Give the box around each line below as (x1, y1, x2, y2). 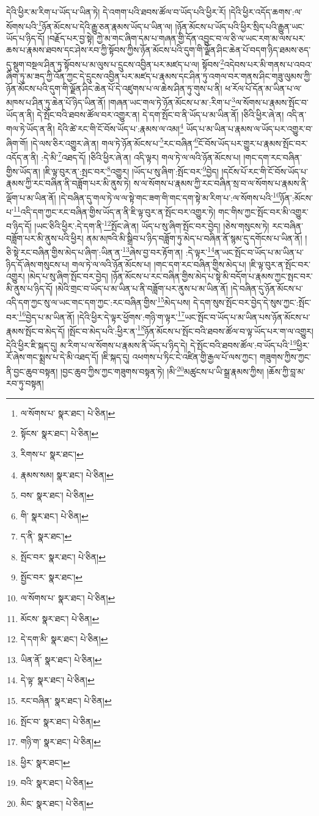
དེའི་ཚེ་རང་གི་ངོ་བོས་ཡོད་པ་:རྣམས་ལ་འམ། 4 (57, 121, 183, 135)
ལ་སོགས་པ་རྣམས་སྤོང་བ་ (235, 96, 309, 109)
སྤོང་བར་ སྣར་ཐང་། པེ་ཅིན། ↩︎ (20, 550, 106, 563)
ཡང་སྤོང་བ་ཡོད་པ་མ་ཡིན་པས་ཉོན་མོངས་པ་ (185, 310, 310, 323)
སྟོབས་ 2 (202, 56, 224, 70)
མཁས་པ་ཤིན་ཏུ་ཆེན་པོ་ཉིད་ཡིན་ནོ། (6, 96, 106, 109)
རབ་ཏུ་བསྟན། (6, 377, 44, 390)
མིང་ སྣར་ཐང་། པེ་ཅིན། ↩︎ (20, 797, 94, 809)
